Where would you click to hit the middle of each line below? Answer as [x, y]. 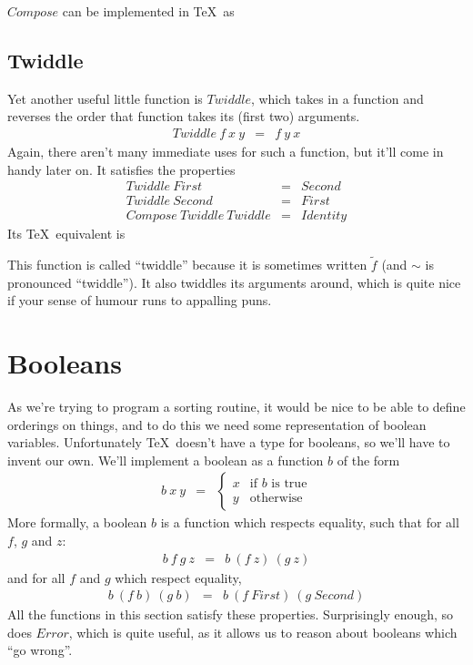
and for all [36, 577]
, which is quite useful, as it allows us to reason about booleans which [263, 632]
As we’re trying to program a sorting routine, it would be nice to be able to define [236, 407]
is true [289, 484]
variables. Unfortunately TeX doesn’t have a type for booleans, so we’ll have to [229, 442]
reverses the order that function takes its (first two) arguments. [184, 116]
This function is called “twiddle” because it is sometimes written [187, 265]
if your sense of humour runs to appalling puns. [140, 300]
